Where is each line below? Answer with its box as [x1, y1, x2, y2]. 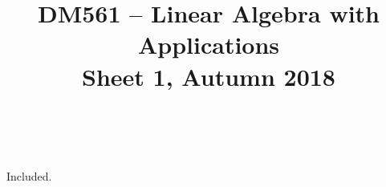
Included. [6, 167, 52, 184]
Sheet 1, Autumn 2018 [82, 59, 335, 92]
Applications [137, 28, 280, 61]
